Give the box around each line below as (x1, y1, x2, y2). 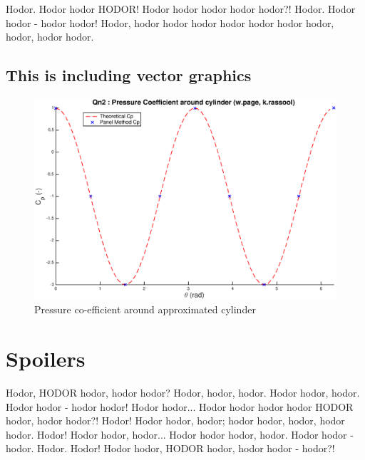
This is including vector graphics (6, 64, 252, 86)
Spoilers (6, 344, 86, 373)
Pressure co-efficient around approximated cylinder (34, 302, 256, 317)
